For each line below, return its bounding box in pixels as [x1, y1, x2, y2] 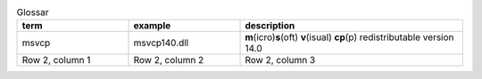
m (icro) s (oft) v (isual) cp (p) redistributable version [245, 31, 454, 43]
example [133, 20, 171, 32]
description [245, 20, 295, 32]
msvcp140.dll [133, 36, 189, 49]
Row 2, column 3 [245, 54, 316, 67]
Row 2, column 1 [21, 54, 91, 67]
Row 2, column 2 [133, 54, 204, 67]
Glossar [16, 6, 49, 19]
